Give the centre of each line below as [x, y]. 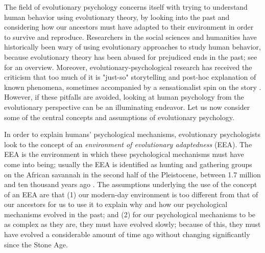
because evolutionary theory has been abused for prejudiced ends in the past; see [131, 56]
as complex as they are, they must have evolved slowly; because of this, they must [132, 224]
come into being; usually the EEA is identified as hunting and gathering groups [128, 164]
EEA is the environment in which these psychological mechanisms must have [124, 154]
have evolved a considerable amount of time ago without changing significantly [127, 234]
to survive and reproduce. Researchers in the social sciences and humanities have [130, 37]
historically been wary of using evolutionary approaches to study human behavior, [133, 47]
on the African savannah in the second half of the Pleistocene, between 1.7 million [132, 174]
